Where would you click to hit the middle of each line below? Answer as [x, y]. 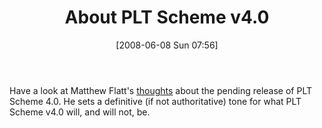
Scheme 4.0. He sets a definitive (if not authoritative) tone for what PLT [155, 101]
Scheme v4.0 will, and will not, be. [80, 112]
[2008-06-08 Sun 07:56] [167, 45]
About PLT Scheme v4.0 [167, 17]
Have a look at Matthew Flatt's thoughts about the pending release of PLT [161, 90]
